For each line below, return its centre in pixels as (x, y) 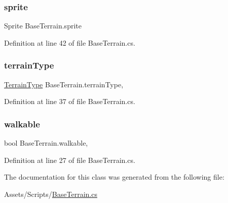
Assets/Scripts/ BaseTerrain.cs (51, 194)
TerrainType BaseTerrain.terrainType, (64, 84)
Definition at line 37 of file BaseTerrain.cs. (70, 101)
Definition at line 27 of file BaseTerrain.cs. (70, 160)
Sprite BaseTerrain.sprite (43, 26)
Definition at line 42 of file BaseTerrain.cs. (70, 42)
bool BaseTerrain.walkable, (46, 143)
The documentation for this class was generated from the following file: (114, 177)
